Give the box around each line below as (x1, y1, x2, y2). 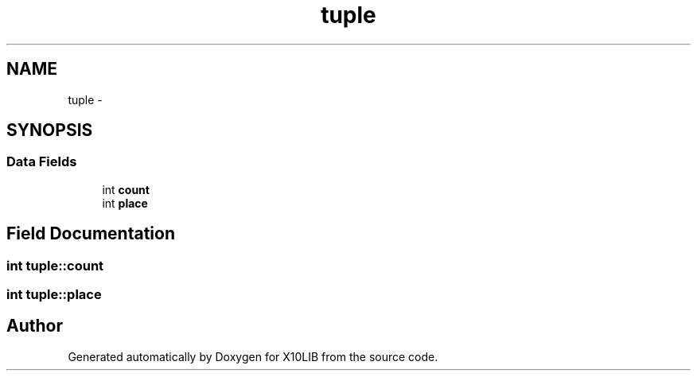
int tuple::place (6, 286, 102, 303)
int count (102, 182, 150, 196)
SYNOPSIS (6, 120, 93, 141)
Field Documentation (6, 223, 175, 244)
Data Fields (6, 154, 77, 170)
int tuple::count (6, 257, 104, 274)
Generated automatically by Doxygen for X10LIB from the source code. (68, 349, 438, 363)
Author (6, 316, 63, 336)
